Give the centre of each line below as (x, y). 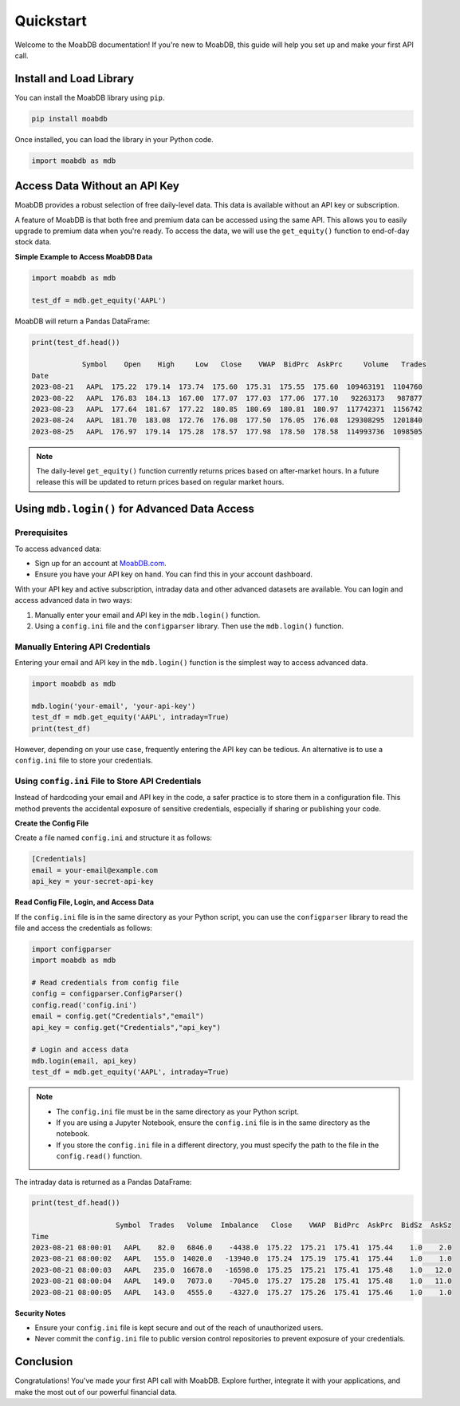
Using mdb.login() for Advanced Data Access (135, 509)
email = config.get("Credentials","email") (118, 1016)
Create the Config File (52, 823)
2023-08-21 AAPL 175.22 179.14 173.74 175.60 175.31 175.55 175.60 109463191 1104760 (227, 387)
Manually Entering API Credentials (83, 647)
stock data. (33, 242)
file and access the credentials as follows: (84, 928)
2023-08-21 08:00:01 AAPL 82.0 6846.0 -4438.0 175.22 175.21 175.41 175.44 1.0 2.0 (242, 1248)
